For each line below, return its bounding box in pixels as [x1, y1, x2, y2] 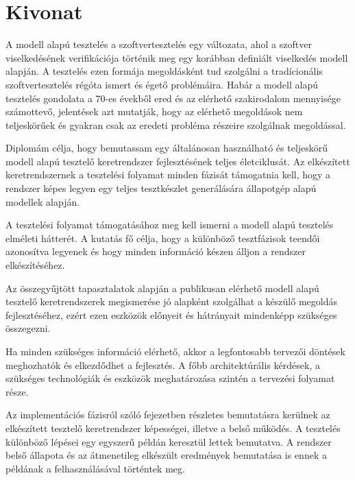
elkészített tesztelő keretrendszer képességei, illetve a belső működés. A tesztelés [5, 420, 341, 435]
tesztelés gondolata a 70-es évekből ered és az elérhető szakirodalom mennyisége [5, 91, 341, 105]
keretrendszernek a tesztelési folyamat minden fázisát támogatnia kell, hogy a [5, 167, 331, 182]
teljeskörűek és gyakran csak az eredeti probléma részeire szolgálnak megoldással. [5, 117, 346, 132]
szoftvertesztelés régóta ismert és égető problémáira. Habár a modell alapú [5, 77, 318, 91]
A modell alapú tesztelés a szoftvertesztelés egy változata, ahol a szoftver [5, 37, 312, 51]
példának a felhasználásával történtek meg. [5, 461, 185, 475]
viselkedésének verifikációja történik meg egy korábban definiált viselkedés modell [5, 50, 348, 64]
